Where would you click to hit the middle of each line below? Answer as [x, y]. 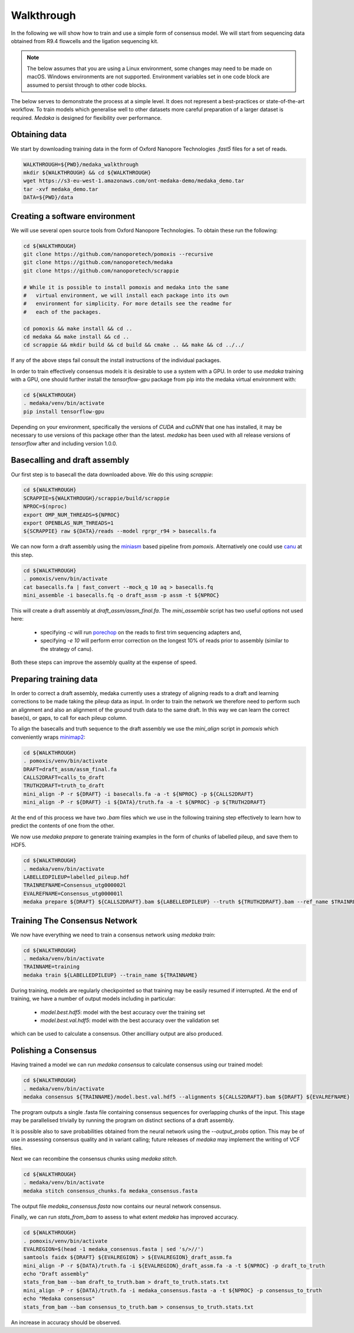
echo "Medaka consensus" [59, 1299]
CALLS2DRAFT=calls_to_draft [64, 777]
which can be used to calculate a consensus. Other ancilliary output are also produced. [117, 1034]
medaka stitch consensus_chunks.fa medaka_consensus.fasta [110, 1191]
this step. [22, 555]
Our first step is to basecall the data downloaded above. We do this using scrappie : [112, 474]
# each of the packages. [62, 312]
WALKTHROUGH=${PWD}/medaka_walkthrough [81, 164]
